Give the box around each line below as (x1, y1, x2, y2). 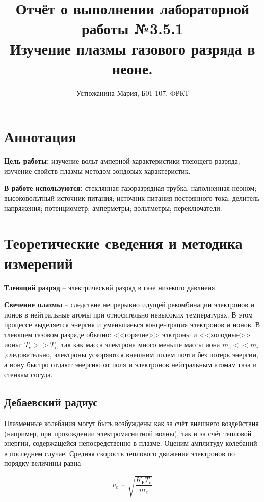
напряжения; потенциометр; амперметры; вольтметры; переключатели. (4, 202, 222, 213)
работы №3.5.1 (81, 18, 184, 39)
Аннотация (4, 126, 76, 147)
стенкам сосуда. (4, 369, 53, 380)
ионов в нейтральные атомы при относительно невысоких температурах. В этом (4, 309, 253, 320)
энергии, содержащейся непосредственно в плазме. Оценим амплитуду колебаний (4, 438, 257, 448)
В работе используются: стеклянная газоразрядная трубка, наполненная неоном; (4, 182, 257, 193)
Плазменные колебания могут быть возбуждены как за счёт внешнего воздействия (4, 418, 259, 429)
